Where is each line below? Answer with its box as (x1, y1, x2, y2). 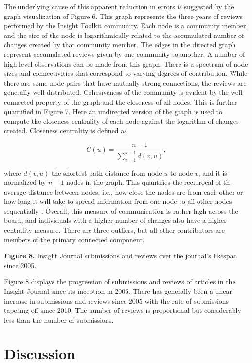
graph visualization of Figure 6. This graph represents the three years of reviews (4, 11, 243, 21)
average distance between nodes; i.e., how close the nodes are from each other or (4, 186, 243, 197)
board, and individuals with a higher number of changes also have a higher (4, 215, 227, 225)
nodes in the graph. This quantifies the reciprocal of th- (66, 177, 232, 187)
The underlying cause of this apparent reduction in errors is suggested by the (4, 1, 234, 11)
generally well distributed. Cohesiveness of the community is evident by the (4, 87, 229, 97)
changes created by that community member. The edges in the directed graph (4, 39, 236, 50)
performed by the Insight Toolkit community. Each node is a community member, (4, 20, 248, 31)
